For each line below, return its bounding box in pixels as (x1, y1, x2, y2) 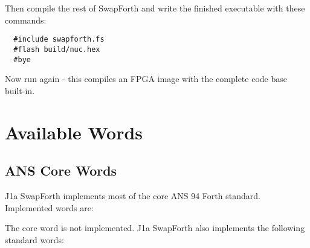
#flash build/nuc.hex (13, 45, 100, 54)
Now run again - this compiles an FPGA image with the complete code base (5, 72, 287, 85)
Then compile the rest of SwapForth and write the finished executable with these (5, 2, 305, 14)
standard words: (5, 233, 64, 246)
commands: (5, 13, 47, 26)
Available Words (5, 119, 143, 144)
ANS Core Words (5, 161, 117, 180)
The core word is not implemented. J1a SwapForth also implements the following (5, 221, 305, 234)
